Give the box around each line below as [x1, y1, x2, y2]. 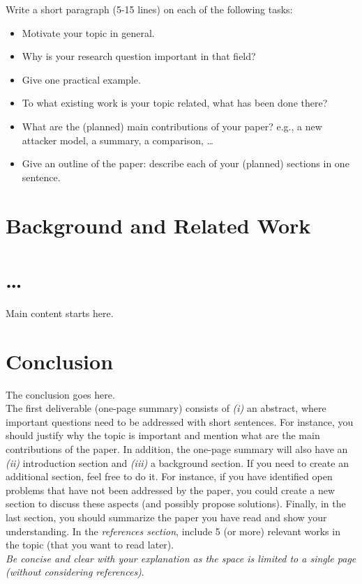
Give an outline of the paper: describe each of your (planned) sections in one [22, 156, 349, 171]
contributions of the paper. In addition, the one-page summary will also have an [6, 441, 348, 456]
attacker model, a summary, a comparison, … [22, 132, 213, 147]
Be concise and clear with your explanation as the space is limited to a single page [6, 551, 356, 565]
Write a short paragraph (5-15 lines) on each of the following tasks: [6, 2, 293, 16]
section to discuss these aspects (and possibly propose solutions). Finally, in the [6, 496, 346, 511]
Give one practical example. [22, 72, 141, 86]
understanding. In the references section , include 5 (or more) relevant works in [6, 523, 340, 538]
